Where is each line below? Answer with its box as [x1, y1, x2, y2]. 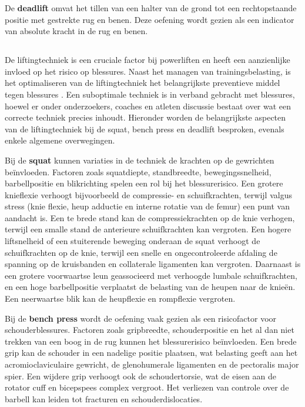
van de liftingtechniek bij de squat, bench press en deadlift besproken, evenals [5, 122, 284, 135]
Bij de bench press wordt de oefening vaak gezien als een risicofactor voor [5, 312, 277, 324]
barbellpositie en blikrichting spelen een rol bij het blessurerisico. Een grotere [5, 177, 283, 189]
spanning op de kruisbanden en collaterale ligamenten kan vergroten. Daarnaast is [5, 258, 301, 270]
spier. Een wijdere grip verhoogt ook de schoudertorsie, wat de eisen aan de [5, 369, 276, 382]
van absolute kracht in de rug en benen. [5, 25, 148, 37]
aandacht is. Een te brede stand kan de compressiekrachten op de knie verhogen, [5, 211, 295, 223]
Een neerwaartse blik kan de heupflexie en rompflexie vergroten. [5, 292, 236, 305]
